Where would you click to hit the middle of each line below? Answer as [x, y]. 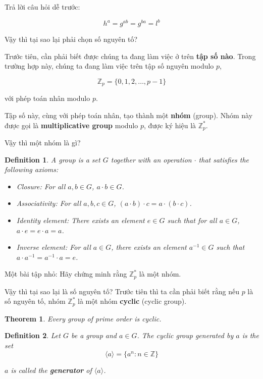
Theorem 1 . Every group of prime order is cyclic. [83, 318]
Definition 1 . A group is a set [52, 159]
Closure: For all [41, 186]
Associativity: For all [49, 203]
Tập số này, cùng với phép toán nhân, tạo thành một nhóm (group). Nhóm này [129, 115]
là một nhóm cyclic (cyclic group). [132, 301]
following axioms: [32, 169]
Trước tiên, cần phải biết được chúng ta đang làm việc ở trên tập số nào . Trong [130, 56]
